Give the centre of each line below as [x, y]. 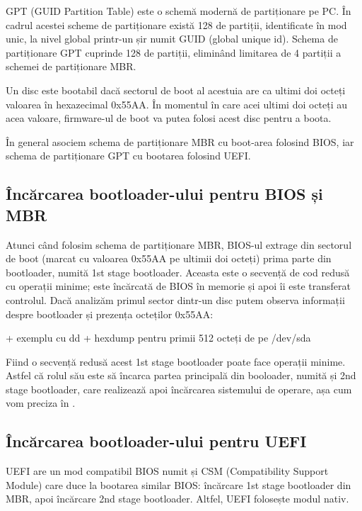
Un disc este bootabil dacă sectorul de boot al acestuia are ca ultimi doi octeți [176, 90]
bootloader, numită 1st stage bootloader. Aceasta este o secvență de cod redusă [178, 272]
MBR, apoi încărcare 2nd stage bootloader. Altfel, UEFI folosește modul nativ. [177, 499]
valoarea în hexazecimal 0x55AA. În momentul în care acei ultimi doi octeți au [177, 104]
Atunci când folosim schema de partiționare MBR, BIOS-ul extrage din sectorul [179, 244]
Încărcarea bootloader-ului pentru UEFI [156, 441]
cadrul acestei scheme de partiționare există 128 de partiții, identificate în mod [176, 24]
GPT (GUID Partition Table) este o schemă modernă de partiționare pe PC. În [179, 11]
